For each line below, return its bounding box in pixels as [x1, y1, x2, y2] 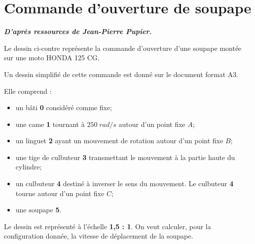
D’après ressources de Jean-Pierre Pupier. [4, 26, 152, 37]
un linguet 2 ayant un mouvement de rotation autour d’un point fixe [15, 135, 223, 146]
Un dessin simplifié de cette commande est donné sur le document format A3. [4, 69, 239, 79]
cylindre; [15, 162, 42, 172]
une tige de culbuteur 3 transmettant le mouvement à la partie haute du [15, 152, 235, 162]
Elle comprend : [4, 85, 52, 96]
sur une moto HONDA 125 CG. [4, 52, 100, 63]
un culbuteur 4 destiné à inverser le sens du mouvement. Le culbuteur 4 [15, 178, 234, 189]
